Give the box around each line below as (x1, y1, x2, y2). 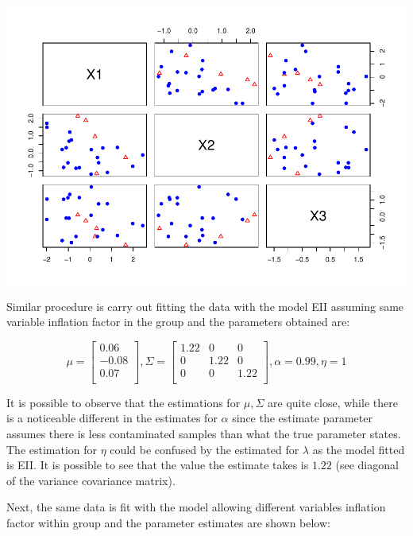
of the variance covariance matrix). (6, 472, 176, 488)
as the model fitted (312, 441, 405, 457)
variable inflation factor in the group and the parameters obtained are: (6, 313, 350, 330)
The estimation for (6, 441, 98, 457)
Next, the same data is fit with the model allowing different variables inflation (6, 499, 386, 515)
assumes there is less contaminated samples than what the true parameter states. (6, 425, 401, 442)
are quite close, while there (268, 394, 398, 410)
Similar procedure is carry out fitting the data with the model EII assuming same (6, 297, 404, 314)
